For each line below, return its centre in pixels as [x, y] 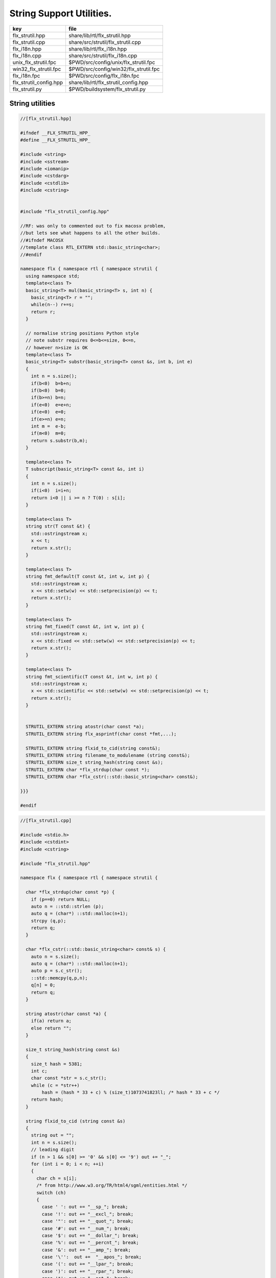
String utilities [32, 103]
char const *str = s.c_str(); [69, 1078]
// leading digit [53, 1150]
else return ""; [51, 1028]
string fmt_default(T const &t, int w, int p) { [88, 577]
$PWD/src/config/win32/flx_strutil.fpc [114, 69]
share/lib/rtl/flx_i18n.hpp [98, 49]
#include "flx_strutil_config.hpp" [65, 212]
